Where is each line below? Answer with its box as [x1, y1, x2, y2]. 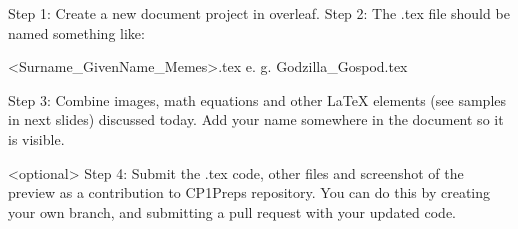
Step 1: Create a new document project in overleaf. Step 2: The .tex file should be [8, 3, 510, 23]
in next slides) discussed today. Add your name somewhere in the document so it [8, 109, 504, 130]
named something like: [8, 22, 145, 43]
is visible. [8, 128, 65, 149]
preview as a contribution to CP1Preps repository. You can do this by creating [8, 182, 491, 203]
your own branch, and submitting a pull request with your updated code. [8, 201, 456, 222]
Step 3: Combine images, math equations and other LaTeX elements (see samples [8, 89, 507, 110]
